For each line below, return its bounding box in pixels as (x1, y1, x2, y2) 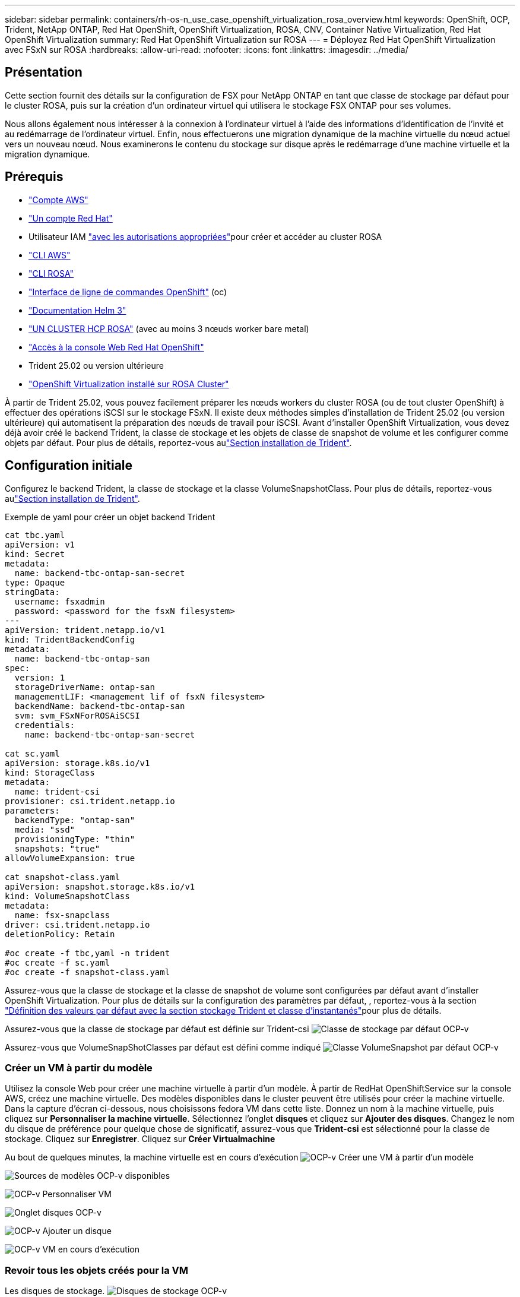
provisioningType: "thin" (14, 834, 135, 844)
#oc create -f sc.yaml (5, 957, 110, 967)
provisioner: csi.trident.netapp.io (5, 796, 175, 806)
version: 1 (14, 672, 65, 682)
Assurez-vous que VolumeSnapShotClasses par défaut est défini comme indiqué (5, 1042, 321, 1052)
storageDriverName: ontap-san (14, 682, 155, 692)
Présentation (5, 65, 83, 80)
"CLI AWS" (28, 249, 71, 260)
